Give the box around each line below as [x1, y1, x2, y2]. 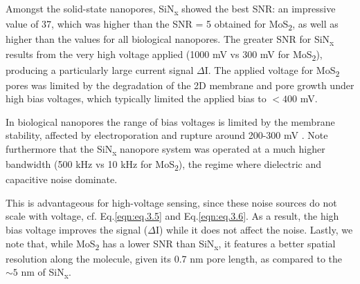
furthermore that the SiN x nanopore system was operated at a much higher [6, 142, 325, 158]
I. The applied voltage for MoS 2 [204, 62, 340, 79]
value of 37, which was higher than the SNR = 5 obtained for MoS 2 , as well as [6, 17, 339, 32]
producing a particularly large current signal [6, 62, 194, 77]
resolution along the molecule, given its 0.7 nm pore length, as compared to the [6, 251, 343, 265]
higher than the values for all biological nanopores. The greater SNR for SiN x [6, 32, 334, 48]
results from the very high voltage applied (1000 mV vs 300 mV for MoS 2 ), [6, 47, 323, 64]
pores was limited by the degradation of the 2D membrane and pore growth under [6, 77, 354, 92]
